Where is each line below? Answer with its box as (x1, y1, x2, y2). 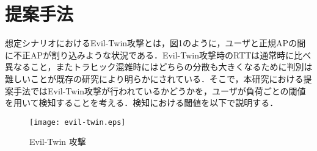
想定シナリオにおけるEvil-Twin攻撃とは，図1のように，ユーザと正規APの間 (5, 37, 306, 49)
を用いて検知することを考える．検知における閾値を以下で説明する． (5, 96, 279, 109)
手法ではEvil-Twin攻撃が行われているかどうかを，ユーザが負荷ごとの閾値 (13, 84, 306, 97)
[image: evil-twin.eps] (29, 118, 126, 127)
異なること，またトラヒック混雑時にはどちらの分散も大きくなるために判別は (5, 60, 313, 73)
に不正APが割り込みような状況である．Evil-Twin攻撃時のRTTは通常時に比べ (5, 48, 312, 61)
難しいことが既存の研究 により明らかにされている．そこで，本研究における (5, 72, 304, 85)
